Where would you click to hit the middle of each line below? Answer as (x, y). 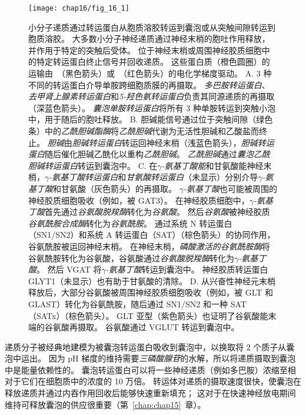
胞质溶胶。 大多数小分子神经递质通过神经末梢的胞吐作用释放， (149, 39)
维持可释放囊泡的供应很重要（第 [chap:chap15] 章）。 (105, 404)
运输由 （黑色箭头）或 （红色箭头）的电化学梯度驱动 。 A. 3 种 (150, 73)
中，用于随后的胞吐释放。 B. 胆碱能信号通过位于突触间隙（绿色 (151, 119)
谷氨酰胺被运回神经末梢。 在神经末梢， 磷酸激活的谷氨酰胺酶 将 (149, 246)
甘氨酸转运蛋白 (155, 177)
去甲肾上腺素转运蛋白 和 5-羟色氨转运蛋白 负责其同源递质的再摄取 (152, 96)
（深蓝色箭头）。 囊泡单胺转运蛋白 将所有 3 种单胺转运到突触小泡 (152, 107)
